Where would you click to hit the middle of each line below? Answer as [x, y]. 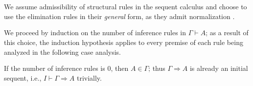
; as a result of [227, 32]
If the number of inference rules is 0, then [66, 68]
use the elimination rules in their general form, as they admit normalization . [119, 16]
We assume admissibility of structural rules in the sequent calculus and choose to [126, 7]
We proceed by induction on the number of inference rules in [95, 32]
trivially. [89, 77]
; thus [157, 68]
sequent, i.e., [23, 77]
